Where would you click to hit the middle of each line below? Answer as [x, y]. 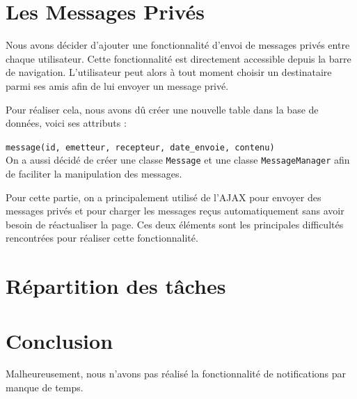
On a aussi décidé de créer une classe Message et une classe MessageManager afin [178, 160]
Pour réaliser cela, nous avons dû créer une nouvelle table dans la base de [162, 109]
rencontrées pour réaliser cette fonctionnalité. [102, 238]
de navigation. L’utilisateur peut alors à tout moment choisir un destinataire [169, 72]
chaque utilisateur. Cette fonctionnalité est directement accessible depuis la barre [178, 58]
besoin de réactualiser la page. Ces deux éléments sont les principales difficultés [175, 224]
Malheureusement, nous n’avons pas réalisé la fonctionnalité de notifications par [176, 374]
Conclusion [59, 340]
